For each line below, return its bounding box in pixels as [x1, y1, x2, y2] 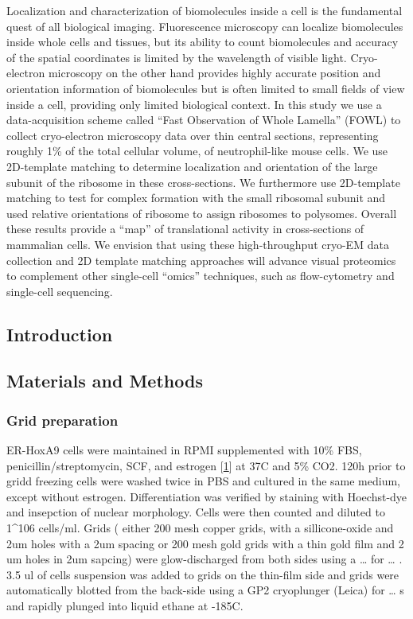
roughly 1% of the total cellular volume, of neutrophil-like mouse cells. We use [6, 142, 388, 159]
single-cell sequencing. [6, 282, 113, 299]
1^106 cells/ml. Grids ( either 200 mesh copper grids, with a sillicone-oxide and [6, 520, 394, 536]
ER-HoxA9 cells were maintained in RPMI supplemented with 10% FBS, [6, 442, 362, 458]
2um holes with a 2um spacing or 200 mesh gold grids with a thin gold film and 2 [6, 535, 404, 551]
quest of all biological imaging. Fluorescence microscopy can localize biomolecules [6, 18, 403, 34]
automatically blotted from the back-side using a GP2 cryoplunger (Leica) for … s [6, 582, 404, 598]
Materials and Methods [6, 368, 203, 393]
